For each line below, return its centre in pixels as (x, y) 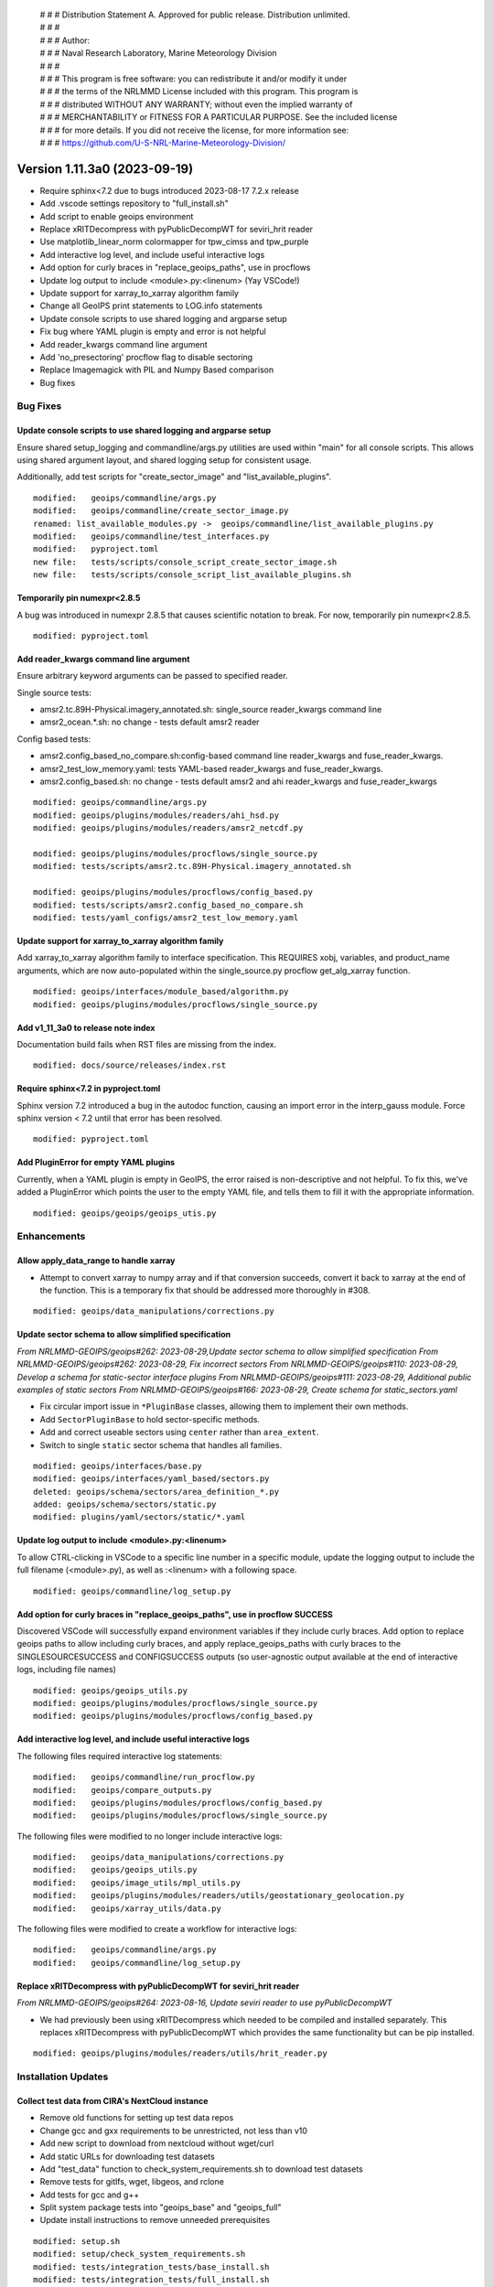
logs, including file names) (66, 1670)
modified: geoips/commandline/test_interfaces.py (151, 536)
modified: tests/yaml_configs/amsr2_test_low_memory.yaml (166, 918)
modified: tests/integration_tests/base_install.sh (151, 2267)
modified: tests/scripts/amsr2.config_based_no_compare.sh (168, 905)
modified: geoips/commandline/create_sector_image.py (161, 511)
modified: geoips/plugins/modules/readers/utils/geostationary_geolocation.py (219, 1895)
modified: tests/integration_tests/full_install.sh (151, 2280)
